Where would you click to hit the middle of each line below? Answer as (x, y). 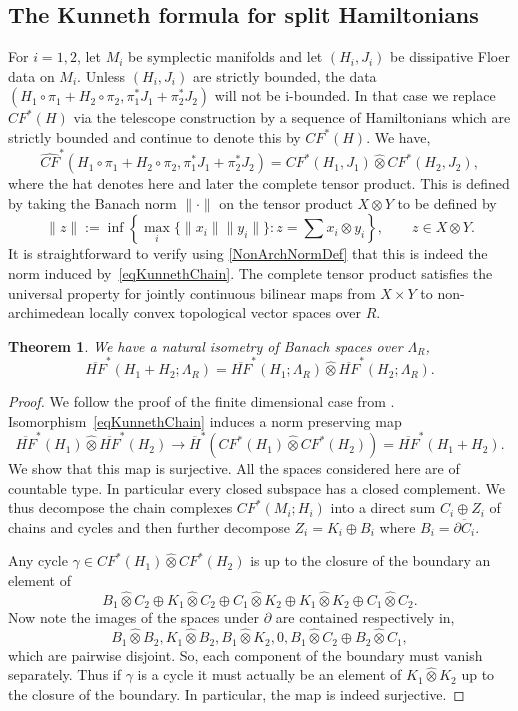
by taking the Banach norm (92, 202)
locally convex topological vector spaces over (225, 312)
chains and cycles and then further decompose (149, 526)
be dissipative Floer (450, 56)
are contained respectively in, (365, 617)
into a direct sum (383, 507)
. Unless (101, 75)
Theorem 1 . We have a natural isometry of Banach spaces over (205, 345)
